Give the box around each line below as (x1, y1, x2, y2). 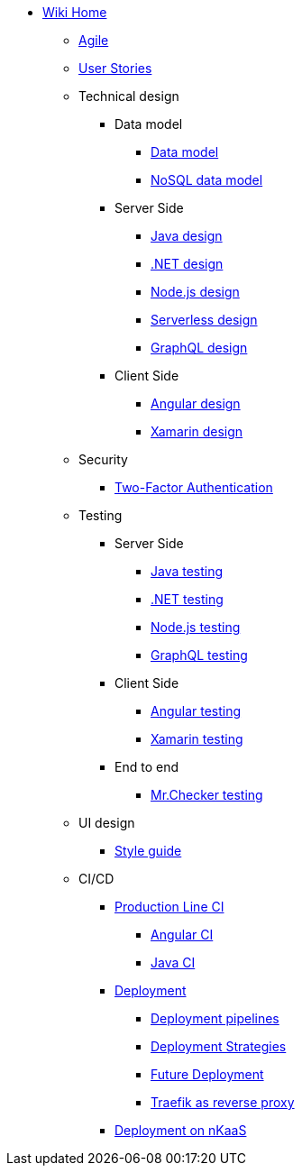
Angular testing (151, 703, 242, 719)
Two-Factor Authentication (114, 480, 273, 495)
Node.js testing (151, 619, 241, 635)
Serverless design (151, 312, 258, 327)
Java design (151, 228, 223, 243)
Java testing (151, 564, 224, 579)
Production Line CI (114, 899, 224, 914)
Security (78, 452, 128, 467)
